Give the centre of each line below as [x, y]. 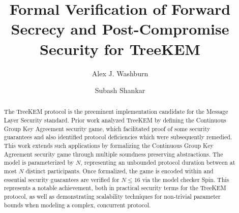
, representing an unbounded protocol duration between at [158, 162]
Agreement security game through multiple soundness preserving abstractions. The [113, 154]
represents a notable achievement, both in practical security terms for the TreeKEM [115, 188]
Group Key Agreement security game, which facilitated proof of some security [107, 128]
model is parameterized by [39, 162]
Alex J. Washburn [120, 73]
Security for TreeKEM [120, 49]
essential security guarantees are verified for [62, 179]
